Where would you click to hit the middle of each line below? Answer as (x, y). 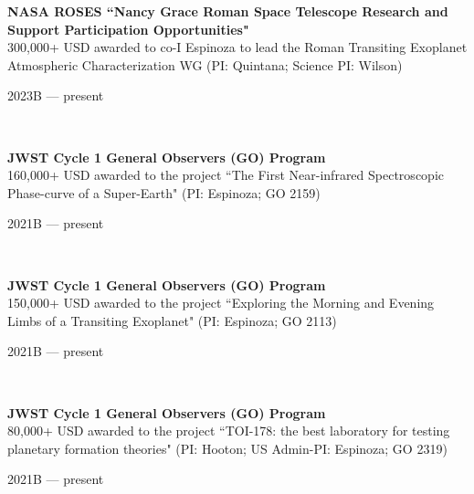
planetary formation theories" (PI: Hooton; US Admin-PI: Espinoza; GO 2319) (227, 448)
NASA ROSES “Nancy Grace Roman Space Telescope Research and (228, 11)
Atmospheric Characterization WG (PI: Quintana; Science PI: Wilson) (205, 64)
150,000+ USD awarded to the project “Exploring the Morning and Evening (221, 303)
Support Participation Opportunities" (128, 29)
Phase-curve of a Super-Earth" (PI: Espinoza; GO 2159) (164, 192)
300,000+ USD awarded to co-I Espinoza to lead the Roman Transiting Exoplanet (237, 47)
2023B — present (56, 95)
